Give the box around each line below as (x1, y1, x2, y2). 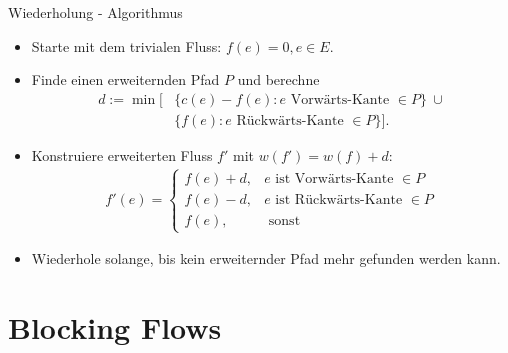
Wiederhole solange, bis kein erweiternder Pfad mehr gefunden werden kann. (31, 248, 501, 269)
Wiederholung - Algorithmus (8, 2, 183, 22)
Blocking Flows (8, 306, 222, 347)
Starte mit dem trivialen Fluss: (31, 35, 222, 56)
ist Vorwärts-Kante (275, 171, 394, 186)
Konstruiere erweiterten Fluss (31, 144, 213, 165)
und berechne (237, 69, 320, 90)
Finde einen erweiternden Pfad (31, 69, 220, 90)
